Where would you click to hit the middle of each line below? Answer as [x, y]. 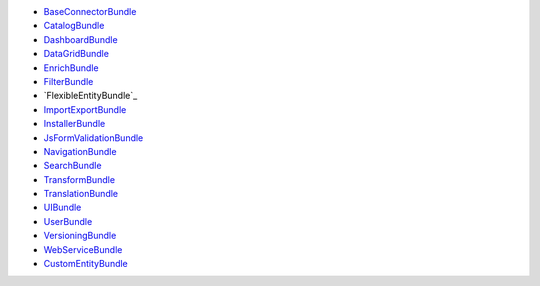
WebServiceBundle [83, 249]
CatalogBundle [74, 26]
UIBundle [62, 207]
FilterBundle [68, 81]
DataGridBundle [76, 54]
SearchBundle [72, 166]
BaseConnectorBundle [90, 11]
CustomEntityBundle [86, 264]
